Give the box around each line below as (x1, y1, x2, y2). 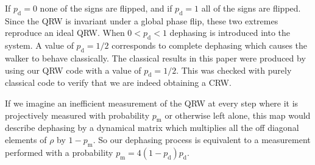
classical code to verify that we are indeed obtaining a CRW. (5, 76, 232, 89)
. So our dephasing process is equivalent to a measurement (93, 133, 311, 146)
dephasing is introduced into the (169, 26, 291, 39)
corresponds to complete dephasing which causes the (111, 39, 308, 52)
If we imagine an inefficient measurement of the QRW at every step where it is (5, 96, 299, 109)
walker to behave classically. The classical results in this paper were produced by (5, 51, 306, 64)
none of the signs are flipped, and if (40, 2, 172, 14)
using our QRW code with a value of (5, 63, 141, 76)
